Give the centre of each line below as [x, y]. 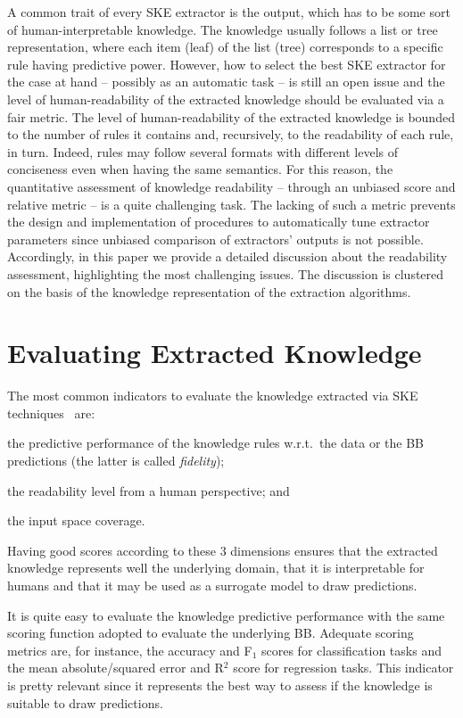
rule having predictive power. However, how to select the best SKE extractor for [227, 64]
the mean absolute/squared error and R [116, 668]
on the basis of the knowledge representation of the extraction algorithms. [209, 291]
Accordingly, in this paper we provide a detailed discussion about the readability [227, 256]
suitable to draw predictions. [85, 702]
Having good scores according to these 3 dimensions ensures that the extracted [223, 550]
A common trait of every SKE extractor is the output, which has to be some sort [229, 12]
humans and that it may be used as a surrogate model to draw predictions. [212, 585]
